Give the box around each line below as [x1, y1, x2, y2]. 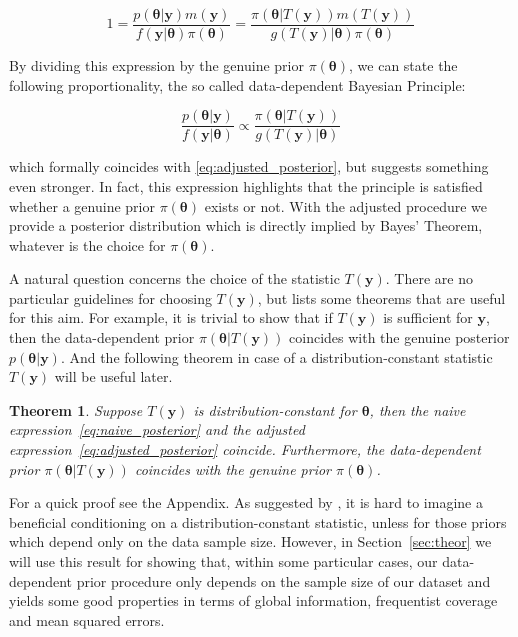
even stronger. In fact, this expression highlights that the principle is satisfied [9, 175, 483, 196]
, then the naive [369, 399, 466, 420]
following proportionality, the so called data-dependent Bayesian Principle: [9, 74, 466, 95]
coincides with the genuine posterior [289, 327, 510, 348]
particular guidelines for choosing [9, 287, 212, 308]
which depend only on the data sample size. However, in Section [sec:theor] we [9, 531, 492, 552]
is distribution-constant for [193, 399, 357, 420]
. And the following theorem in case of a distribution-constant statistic [60, 346, 493, 367]
